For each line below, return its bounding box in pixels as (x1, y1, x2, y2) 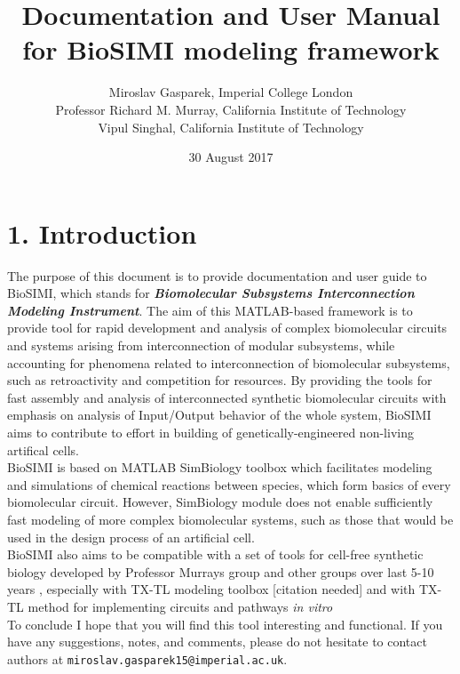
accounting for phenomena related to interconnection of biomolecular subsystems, (7, 353, 450, 372)
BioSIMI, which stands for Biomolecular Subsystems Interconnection (7, 284, 415, 302)
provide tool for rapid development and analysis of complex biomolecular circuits (7, 318, 448, 337)
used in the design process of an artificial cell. (7, 527, 255, 546)
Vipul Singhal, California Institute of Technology (98, 117, 364, 136)
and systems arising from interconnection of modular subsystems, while (7, 336, 395, 354)
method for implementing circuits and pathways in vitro (28, 597, 333, 615)
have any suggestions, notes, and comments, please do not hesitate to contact (7, 632, 427, 651)
